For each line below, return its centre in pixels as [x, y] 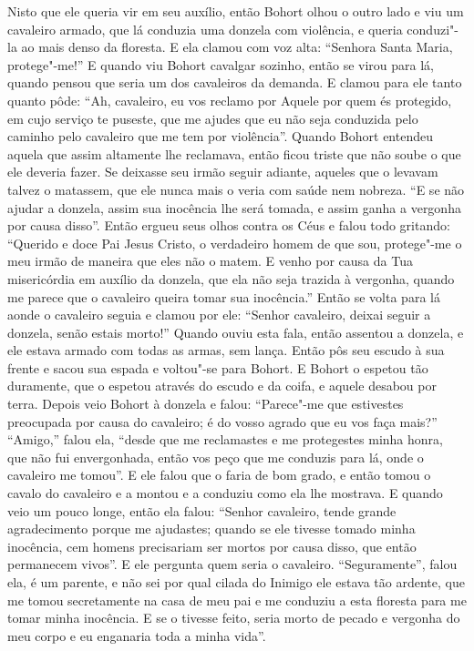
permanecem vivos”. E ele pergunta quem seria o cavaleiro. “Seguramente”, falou [232, 564]
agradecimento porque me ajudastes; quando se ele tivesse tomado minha [211, 529]
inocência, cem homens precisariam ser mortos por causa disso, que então [212, 546]
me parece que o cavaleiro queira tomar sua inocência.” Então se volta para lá [224, 296]
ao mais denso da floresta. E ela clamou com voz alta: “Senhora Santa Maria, [237, 47]
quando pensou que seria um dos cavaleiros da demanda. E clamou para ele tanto [235, 82]
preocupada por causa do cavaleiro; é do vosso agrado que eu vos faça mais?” [222, 421]
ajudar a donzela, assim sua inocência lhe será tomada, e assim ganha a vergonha [234, 207]
